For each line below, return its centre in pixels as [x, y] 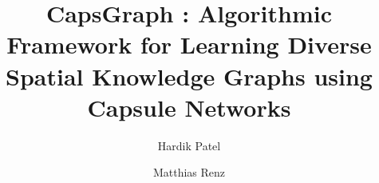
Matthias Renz [189, 172]
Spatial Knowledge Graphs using [189, 76]
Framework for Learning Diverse [189, 44]
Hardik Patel [189, 145]
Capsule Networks [189, 107]
